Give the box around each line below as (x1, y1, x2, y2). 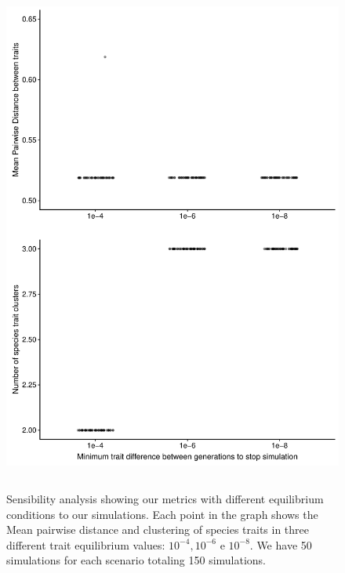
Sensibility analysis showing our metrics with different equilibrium (6, 491, 324, 507)
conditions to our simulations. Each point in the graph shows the (6, 506, 318, 522)
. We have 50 (249, 536, 312, 553)
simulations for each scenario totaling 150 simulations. (6, 552, 267, 568)
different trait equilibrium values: (6, 536, 165, 553)
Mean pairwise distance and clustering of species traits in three (6, 521, 309, 538)
